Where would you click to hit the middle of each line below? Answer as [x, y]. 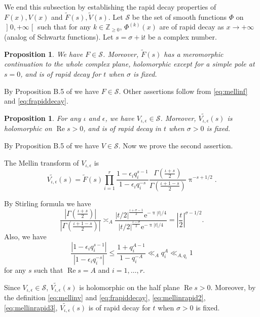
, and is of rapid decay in [122, 128]
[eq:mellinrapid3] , [31, 307]
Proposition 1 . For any [43, 118]
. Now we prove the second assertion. [176, 146]
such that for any [64, 27]
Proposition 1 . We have [44, 54]
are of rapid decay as [192, 27]
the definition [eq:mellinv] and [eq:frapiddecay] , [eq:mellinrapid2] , [105, 297]
